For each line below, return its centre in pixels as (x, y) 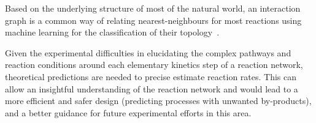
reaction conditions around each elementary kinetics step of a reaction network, (154, 65)
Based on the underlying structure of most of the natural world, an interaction (153, 8)
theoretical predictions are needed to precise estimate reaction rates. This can (151, 76)
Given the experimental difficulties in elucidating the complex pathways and (148, 52)
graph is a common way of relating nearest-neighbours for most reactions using (153, 20)
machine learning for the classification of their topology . (112, 32)
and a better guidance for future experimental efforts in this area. (128, 112)
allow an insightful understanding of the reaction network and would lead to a (152, 88)
